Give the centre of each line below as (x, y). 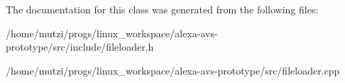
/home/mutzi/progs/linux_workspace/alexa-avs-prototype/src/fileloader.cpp (173, 70)
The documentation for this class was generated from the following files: (162, 9)
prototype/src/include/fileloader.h (80, 47)
